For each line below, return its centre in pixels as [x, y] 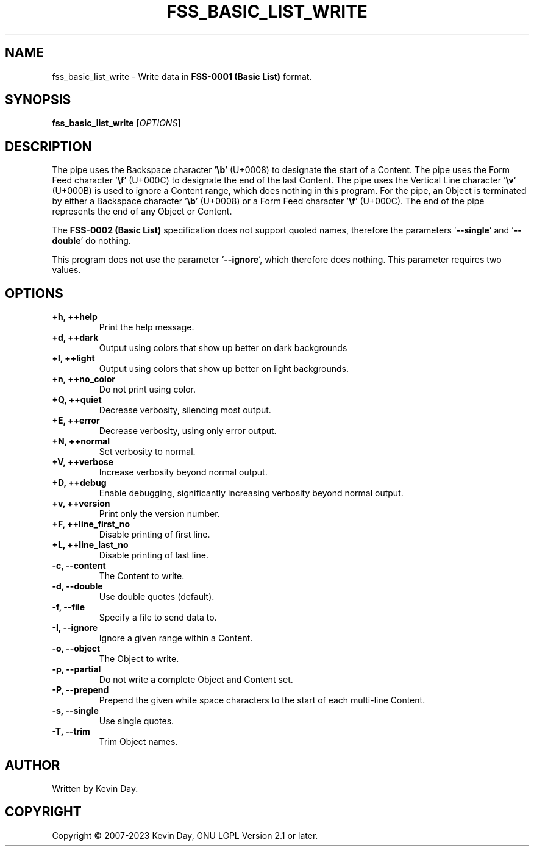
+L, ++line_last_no [90, 545]
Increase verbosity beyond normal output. [183, 472]
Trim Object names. [138, 742]
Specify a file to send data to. [158, 618]
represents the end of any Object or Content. [142, 212]
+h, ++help [75, 317]
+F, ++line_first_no [91, 524]
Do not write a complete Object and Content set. [196, 680]
